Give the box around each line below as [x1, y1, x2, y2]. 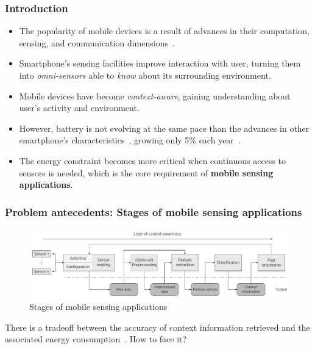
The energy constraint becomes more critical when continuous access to [19, 154, 286, 167]
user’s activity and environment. [19, 101, 140, 114]
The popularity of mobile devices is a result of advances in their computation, [19, 24, 310, 37]
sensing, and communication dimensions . [19, 36, 175, 49]
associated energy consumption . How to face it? [5, 333, 187, 345]
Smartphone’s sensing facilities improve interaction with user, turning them [19, 57, 301, 70]
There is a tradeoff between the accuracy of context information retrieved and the [5, 320, 310, 333]
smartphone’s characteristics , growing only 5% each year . [19, 134, 241, 146]
